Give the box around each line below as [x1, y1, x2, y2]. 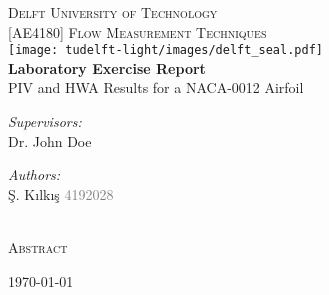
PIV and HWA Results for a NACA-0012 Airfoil [8, 77, 304, 98]
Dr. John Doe [8, 130, 92, 151]
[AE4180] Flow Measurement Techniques [8, 21, 267, 42]
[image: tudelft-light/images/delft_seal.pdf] [8, 43, 323, 58]
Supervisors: [8, 111, 82, 132]
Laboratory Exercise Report [8, 57, 206, 78]
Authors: [8, 164, 61, 185]
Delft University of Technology [8, 2, 218, 22]
